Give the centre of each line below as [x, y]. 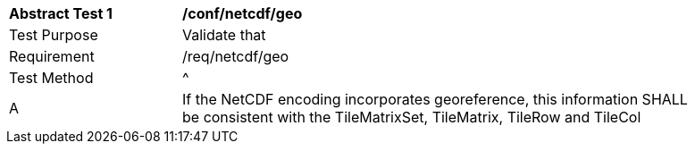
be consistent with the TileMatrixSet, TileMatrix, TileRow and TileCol [412, 117]
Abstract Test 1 [61, 13]
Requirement [52, 56]
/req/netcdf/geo [236, 56]
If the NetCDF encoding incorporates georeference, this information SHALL [435, 99]
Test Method [51, 78]
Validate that [224, 35]
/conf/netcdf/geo [243, 13]
